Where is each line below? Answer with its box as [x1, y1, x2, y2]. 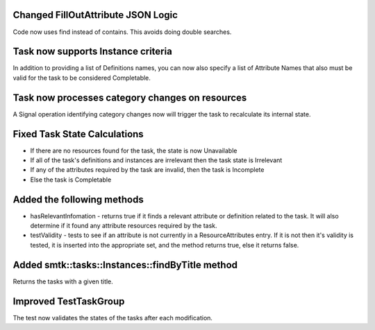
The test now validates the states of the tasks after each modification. [12, 313, 213, 322]
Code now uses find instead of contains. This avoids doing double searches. [12, 28, 232, 36]
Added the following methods [12, 193, 144, 205]
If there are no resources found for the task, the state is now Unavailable [30, 146, 237, 155]
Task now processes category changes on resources [12, 92, 247, 103]
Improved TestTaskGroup [12, 295, 125, 307]
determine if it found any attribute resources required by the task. [30, 222, 218, 230]
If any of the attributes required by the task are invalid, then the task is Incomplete [30, 166, 265, 174]
